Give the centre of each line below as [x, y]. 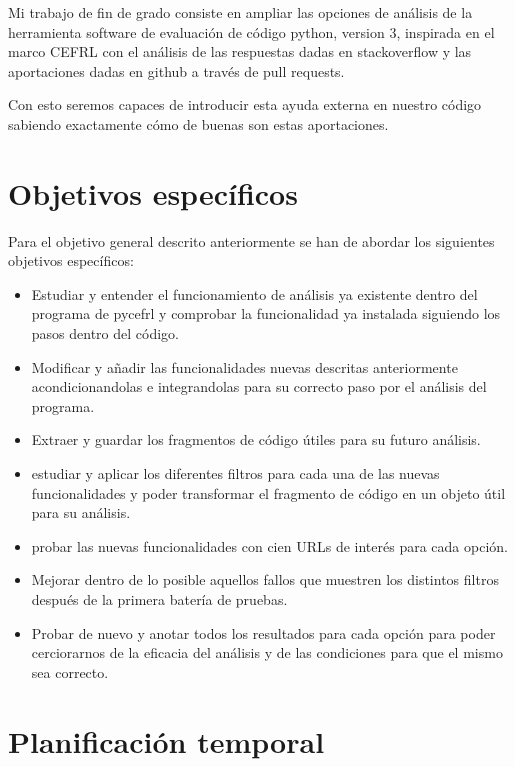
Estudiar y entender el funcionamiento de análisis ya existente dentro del [254, 293]
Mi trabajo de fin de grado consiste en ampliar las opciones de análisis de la [240, 12]
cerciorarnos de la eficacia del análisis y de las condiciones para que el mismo [267, 652]
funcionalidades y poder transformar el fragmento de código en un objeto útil [268, 492]
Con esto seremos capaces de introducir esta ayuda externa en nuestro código [245, 104]
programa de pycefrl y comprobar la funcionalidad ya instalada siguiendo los [266, 313]
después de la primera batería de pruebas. [159, 599]
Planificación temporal [166, 740]
